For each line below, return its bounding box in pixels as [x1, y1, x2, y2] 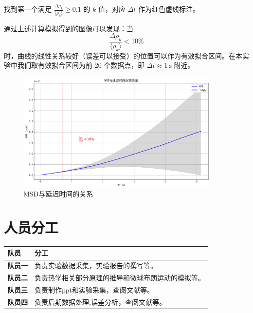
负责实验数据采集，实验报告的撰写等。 [35, 260, 157, 271]
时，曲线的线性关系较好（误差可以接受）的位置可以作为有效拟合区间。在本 [4, 50, 242, 60]
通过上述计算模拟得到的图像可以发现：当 [4, 23, 133, 33]
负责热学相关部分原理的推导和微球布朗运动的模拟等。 [35, 273, 205, 283]
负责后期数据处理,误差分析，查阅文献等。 [35, 296, 166, 307]
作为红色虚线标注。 [138, 4, 200, 14]
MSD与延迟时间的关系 [23, 189, 93, 199]
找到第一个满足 [4, 4, 52, 14]
